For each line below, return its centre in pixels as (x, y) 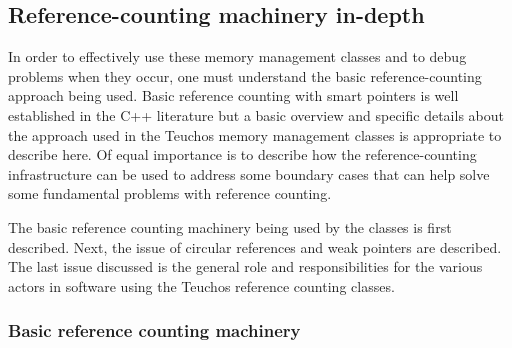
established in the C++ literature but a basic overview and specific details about (256, 114)
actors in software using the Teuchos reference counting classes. (201, 285)
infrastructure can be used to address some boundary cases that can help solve (249, 173)
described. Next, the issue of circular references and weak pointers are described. (255, 246)
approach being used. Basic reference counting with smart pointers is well (233, 95)
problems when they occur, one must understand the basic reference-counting (245, 75)
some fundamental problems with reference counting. (170, 193)
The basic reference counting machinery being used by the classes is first (230, 226)
